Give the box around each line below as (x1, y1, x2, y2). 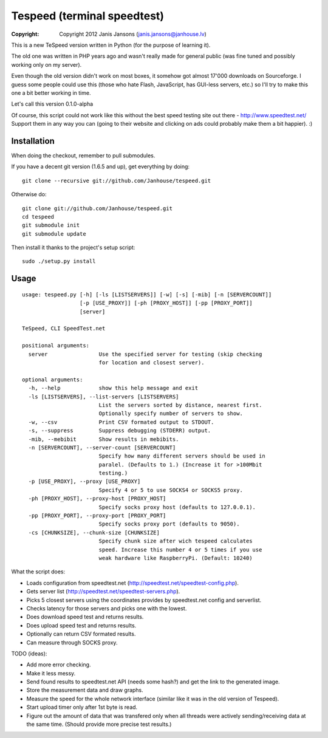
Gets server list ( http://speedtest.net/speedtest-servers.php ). (26, 588, 180, 595)
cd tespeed (22, 213, 55, 220)
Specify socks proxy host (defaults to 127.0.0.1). (98, 504, 256, 510)
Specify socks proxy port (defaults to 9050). (98, 521, 240, 528)
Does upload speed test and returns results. (26, 621, 137, 629)
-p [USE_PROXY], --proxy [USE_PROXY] (28, 478, 141, 485)
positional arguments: (22, 342, 90, 349)
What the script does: (11, 568, 66, 575)
